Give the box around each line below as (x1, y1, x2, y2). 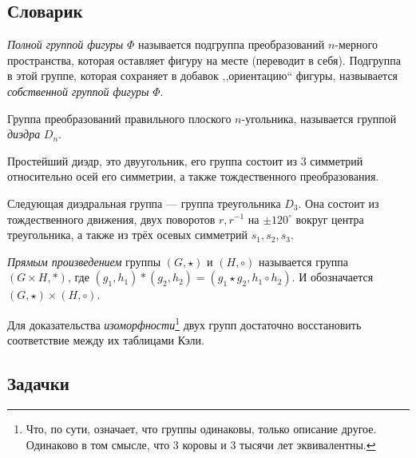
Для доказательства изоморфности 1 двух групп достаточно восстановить (7, 313, 362, 333)
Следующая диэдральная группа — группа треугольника (7, 194, 281, 211)
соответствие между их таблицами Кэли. (7, 332, 204, 348)
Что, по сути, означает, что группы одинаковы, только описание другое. (26, 420, 377, 436)
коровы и (182, 436, 227, 452)
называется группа (259, 253, 348, 269)
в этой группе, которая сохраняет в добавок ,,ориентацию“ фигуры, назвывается (7, 67, 398, 84)
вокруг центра (295, 210, 364, 227)
